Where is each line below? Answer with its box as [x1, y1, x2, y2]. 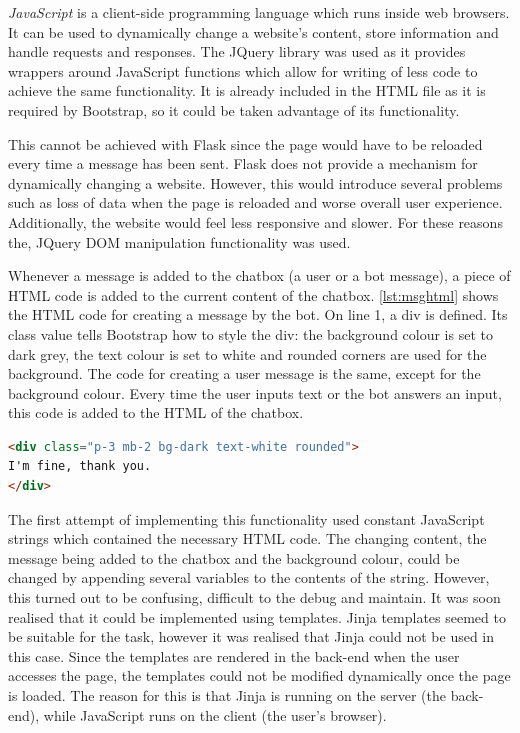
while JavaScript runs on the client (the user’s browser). [43, 704, 387, 725]
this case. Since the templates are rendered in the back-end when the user [8, 645, 460, 666]
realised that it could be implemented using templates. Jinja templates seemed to [8, 606, 506, 627]
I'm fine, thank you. [8, 459, 152, 474]
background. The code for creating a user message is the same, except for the [8, 363, 481, 384]
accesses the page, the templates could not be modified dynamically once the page [8, 665, 511, 686]
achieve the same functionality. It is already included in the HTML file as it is [8, 80, 486, 101]
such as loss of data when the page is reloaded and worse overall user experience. [8, 192, 503, 213]
